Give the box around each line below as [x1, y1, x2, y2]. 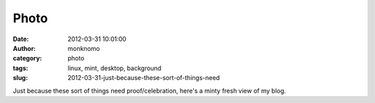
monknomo [67, 44, 100, 52]
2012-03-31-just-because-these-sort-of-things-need [67, 74, 220, 82]
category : [12, 54, 42, 63]
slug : [12, 74, 28, 82]
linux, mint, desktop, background [67, 63, 162, 72]
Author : [12, 44, 36, 52]
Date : [12, 35, 29, 43]
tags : [12, 63, 28, 72]
